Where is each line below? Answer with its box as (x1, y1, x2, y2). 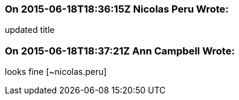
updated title (5, 25, 55, 35)
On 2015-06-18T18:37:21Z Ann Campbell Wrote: (5, 44, 235, 57)
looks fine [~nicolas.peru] (5, 66, 107, 77)
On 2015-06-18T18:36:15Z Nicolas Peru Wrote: (5, 3, 229, 15)
